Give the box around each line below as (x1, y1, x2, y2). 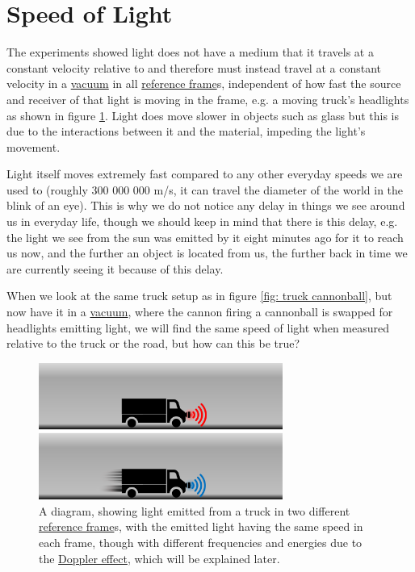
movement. (6, 138, 61, 155)
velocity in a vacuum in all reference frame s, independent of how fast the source (6, 75, 401, 92)
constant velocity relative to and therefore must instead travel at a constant (6, 59, 381, 76)
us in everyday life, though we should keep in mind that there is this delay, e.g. (6, 213, 398, 230)
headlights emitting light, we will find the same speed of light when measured (6, 319, 389, 336)
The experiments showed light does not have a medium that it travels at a (6, 44, 374, 61)
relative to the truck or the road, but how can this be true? (6, 335, 300, 352)
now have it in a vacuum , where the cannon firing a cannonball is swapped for (6, 303, 393, 320)
